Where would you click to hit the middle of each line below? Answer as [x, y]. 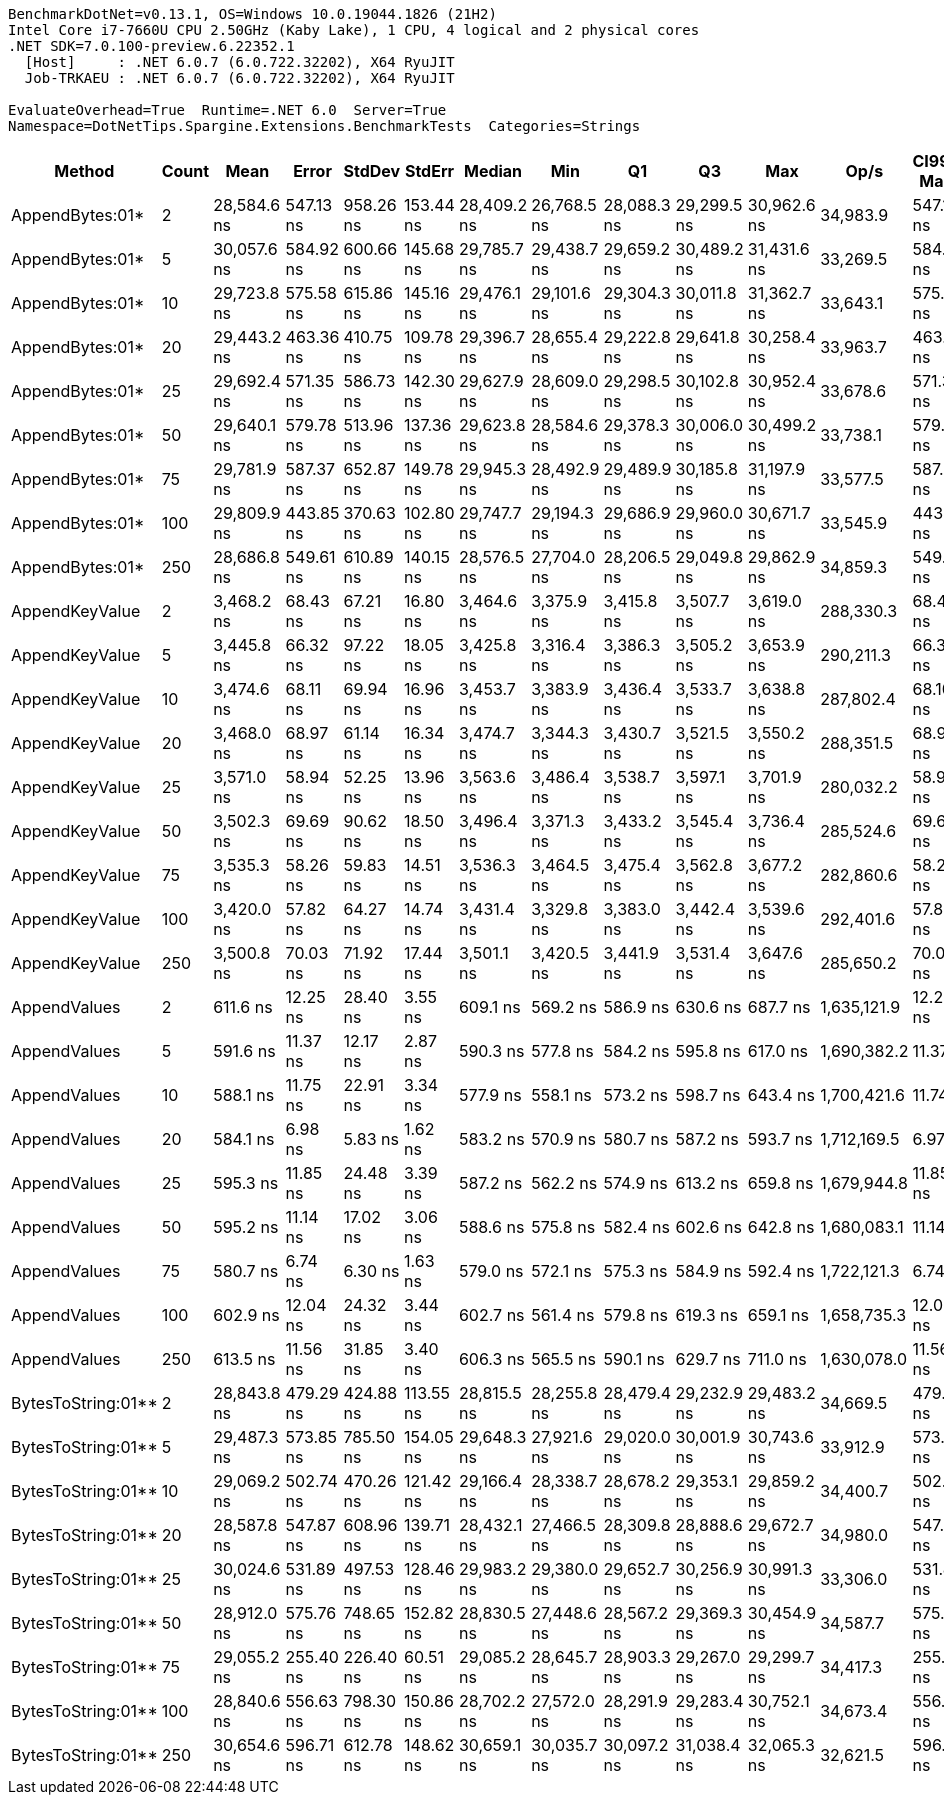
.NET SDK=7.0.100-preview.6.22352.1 [151, 46]
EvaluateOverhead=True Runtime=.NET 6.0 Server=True [227, 110]
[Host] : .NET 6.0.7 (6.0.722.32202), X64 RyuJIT [239, 62]
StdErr [429, 171]
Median [493, 171]
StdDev [372, 171]
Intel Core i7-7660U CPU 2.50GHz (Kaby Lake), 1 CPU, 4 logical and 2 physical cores [354, 30]
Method [84, 171]
